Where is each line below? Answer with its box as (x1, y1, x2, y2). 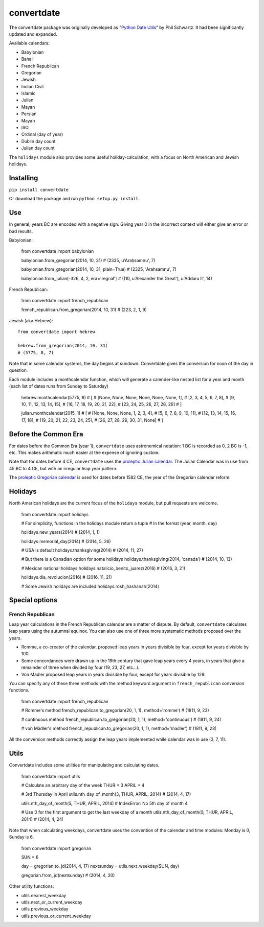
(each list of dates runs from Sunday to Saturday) (9, 383, 109, 389)
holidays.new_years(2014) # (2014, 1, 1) (21, 529, 100, 535)
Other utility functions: (9, 883, 54, 889)
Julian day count (21, 145, 55, 151)
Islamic (21, 91, 36, 96)
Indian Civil (21, 83, 44, 89)
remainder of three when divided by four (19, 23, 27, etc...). (21, 665, 140, 670)
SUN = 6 (21, 855, 39, 860)
